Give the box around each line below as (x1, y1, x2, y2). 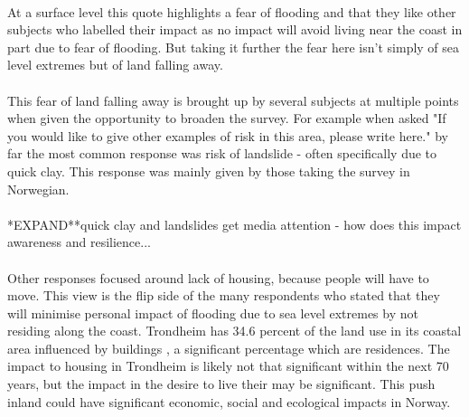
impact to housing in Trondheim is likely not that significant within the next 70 (7, 356, 449, 375)
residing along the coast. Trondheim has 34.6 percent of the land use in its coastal (7, 321, 462, 340)
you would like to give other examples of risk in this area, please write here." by (7, 126, 448, 145)
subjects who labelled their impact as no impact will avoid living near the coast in (7, 20, 463, 39)
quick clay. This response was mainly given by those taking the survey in (7, 161, 410, 180)
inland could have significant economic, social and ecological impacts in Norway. (7, 392, 451, 411)
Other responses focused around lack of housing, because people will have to (7, 268, 429, 287)
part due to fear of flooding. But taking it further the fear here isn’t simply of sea (7, 37, 460, 56)
